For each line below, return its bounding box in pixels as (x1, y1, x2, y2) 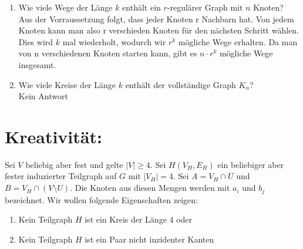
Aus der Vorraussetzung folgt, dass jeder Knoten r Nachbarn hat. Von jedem (18, 12, 294, 25)
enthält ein (122, 1, 161, 13)
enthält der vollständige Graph (125, 78, 236, 90)
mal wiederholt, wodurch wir (62, 35, 166, 48)
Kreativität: (5, 124, 102, 148)
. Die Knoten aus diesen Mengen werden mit (70, 181, 230, 194)
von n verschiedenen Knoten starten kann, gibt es (18, 47, 197, 59)
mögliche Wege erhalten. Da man (178, 35, 298, 48)
